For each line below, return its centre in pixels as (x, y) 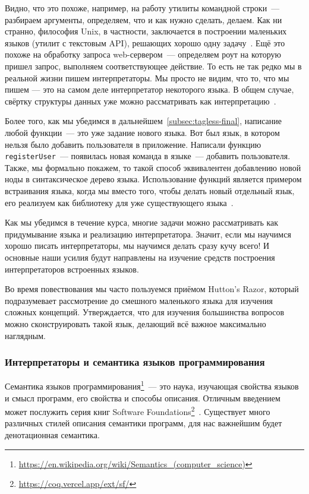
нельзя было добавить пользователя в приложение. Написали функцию (133, 144)
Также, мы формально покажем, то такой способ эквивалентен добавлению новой (153, 167)
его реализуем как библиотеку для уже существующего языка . (119, 202)
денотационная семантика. (52, 435)
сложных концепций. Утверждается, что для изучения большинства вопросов (145, 312)
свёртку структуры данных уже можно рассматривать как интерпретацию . (141, 101)
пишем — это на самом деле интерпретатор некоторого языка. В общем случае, (149, 89)
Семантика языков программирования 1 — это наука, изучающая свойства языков (152, 385)
